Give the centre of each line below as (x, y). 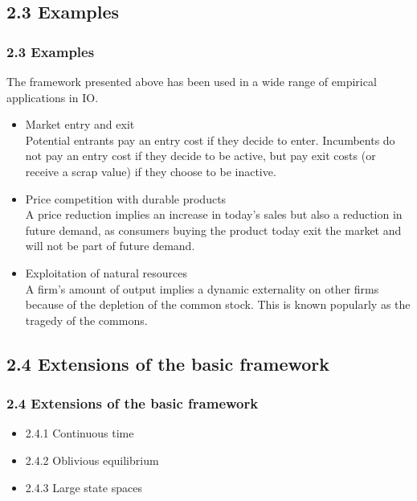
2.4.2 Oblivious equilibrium (92, 460)
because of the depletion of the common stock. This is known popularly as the (218, 304)
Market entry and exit (80, 124)
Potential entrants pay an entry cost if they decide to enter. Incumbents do (210, 140)
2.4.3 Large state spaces (84, 487)
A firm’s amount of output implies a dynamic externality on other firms (202, 288)
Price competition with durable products (126, 198)
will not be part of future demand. (110, 246)
